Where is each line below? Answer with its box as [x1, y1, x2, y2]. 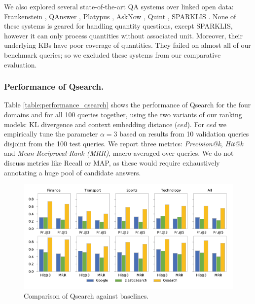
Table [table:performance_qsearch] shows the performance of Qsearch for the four [4, 100, 251, 110]
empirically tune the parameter [4, 129, 98, 139]
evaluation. [4, 59, 37, 69]
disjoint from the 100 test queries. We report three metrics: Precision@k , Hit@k [4, 138, 243, 148]
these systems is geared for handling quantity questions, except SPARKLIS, [4, 21, 233, 31]
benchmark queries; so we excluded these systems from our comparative [4, 49, 221, 60]
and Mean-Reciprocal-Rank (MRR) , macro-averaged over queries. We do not [4, 148, 234, 158]
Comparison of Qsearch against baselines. [24, 291, 149, 301]
